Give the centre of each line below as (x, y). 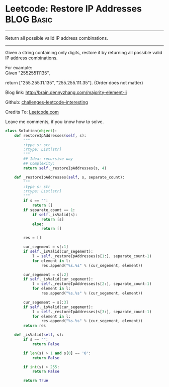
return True (36, 381)
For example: (19, 67)
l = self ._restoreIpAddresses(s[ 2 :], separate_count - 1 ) (92, 284)
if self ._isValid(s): (55, 215)
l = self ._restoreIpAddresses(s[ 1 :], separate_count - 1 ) (92, 256)
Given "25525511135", (28, 73)
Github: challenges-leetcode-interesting (47, 102)
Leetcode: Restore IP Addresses (74, 9)
